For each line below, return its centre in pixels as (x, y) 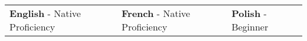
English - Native (45, 13)
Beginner (250, 27)
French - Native (156, 13)
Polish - (249, 13)
